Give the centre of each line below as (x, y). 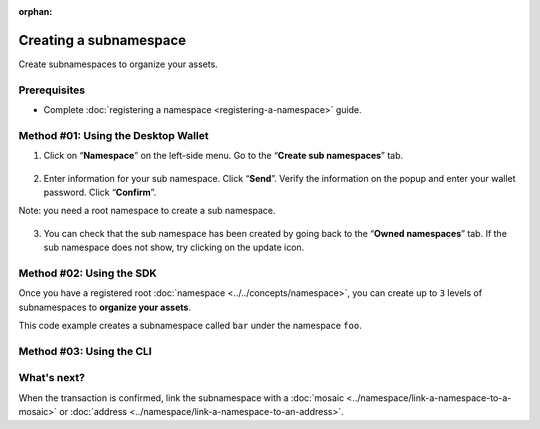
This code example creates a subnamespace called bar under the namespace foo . (190, 326)
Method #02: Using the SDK (87, 273)
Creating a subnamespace (102, 40)
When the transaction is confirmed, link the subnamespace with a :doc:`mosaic (181, 397)
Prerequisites (51, 90)
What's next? (51, 378)
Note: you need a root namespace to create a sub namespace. (147, 211)
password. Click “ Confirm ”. (100, 192)
